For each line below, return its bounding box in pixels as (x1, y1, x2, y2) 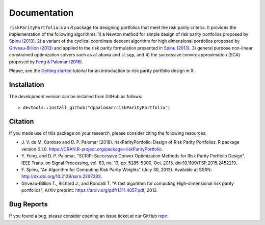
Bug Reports (9, 200, 48, 208)
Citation (9, 118, 34, 125)
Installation (9, 80, 44, 89)
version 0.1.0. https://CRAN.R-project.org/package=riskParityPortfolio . (21, 146, 163, 152)
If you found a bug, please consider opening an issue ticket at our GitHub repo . (9, 213, 169, 219)
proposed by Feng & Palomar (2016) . (9, 59, 83, 65)
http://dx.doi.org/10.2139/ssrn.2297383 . (21, 174, 103, 179)
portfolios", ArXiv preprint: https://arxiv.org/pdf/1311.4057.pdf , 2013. (21, 187, 158, 193)
